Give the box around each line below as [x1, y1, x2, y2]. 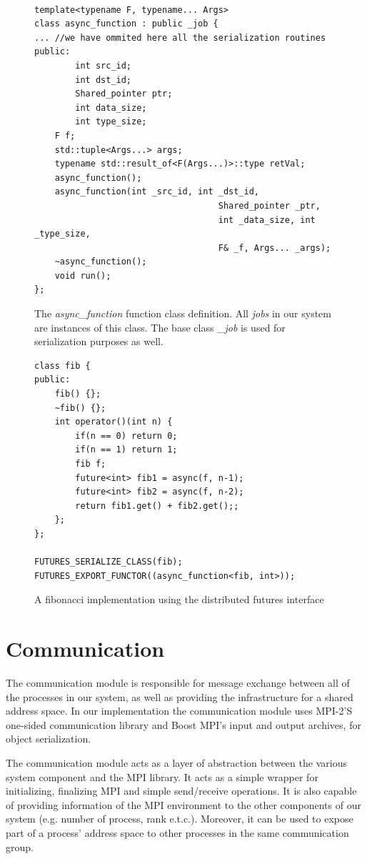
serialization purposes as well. [34, 334, 164, 349]
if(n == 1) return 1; [75, 445, 178, 455]
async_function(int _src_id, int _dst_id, [54, 187, 259, 197]
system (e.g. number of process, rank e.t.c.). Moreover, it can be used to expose [6, 811, 353, 826]
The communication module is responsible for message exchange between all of [6, 675, 350, 690]
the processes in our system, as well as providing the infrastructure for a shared [6, 689, 353, 704]
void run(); [54, 270, 111, 281]
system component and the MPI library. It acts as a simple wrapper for [6, 769, 318, 784]
